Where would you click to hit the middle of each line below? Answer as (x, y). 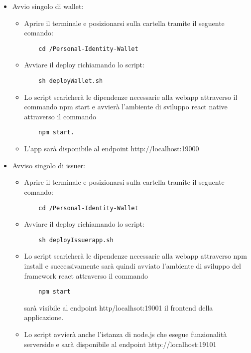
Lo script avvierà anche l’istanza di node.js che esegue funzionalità (125, 334)
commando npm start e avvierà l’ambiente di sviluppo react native (126, 107)
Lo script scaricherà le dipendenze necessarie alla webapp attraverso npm (135, 256)
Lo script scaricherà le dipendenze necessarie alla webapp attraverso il (131, 97)
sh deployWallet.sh (71, 81)
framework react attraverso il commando (86, 275)
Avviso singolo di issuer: (49, 165)
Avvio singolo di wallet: (48, 6)
